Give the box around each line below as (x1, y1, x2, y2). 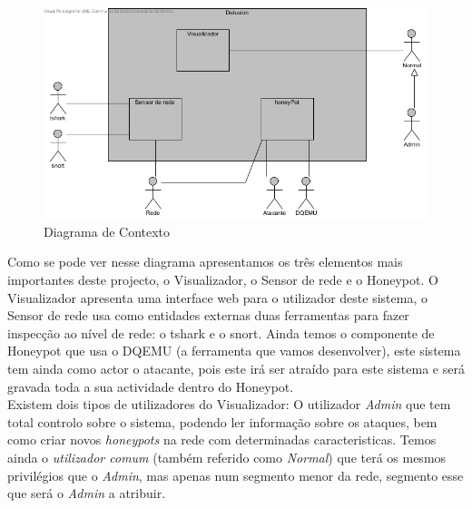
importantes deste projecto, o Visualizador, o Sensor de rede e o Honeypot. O (7, 270, 438, 288)
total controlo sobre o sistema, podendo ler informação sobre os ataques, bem (7, 412, 438, 431)
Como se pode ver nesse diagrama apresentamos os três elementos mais (7, 252, 403, 271)
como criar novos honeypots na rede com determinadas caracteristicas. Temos (7, 430, 437, 449)
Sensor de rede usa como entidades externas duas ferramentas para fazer (7, 306, 409, 325)
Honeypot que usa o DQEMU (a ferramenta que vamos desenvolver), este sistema (7, 341, 461, 360)
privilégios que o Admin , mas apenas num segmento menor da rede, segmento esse (7, 465, 464, 484)
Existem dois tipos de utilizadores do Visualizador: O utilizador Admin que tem (7, 395, 451, 414)
